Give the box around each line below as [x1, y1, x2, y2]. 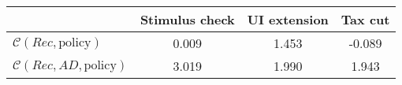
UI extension [247, 10, 329, 28]
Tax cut [341, 10, 390, 28]
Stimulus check [140, 10, 235, 28]
